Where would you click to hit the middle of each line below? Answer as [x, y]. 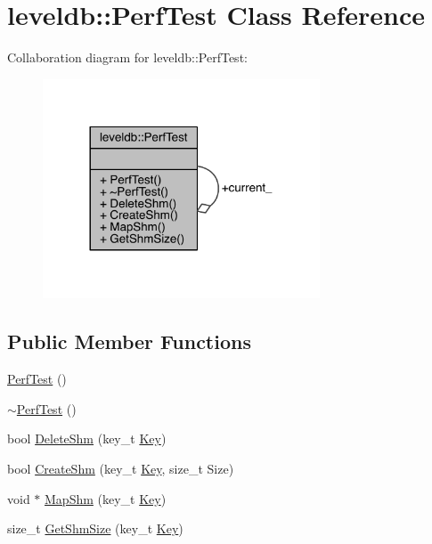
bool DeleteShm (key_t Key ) [87, 438]
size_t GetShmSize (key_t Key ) [95, 528]
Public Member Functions [129, 341]
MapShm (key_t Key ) [106, 498]
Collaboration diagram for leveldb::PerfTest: [127, 57]
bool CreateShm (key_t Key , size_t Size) [121, 469]
